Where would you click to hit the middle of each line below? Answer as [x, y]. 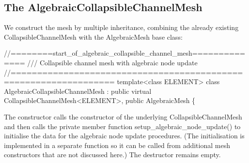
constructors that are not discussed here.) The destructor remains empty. [112, 155]
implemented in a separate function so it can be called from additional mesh [117, 145]
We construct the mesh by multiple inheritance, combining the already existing [121, 27]
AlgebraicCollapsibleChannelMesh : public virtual [78, 91]
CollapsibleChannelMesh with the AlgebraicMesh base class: [93, 37]
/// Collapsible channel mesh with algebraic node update [112, 62]
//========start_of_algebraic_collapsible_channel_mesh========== [124, 53]
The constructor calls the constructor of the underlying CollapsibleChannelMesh [123, 116]
